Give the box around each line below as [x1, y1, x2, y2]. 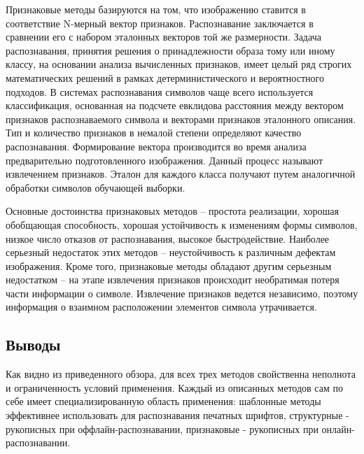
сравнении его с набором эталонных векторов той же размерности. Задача [6, 29, 321, 44]
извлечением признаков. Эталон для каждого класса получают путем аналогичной [6, 166, 356, 181]
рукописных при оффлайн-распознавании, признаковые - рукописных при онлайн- [6, 421, 355, 436]
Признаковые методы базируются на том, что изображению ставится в [6, 2, 306, 16]
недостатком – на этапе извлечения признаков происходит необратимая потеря [6, 272, 339, 287]
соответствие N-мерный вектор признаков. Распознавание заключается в [6, 15, 314, 30]
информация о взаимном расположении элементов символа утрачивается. [6, 299, 317, 314]
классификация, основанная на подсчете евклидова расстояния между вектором [6, 98, 344, 113]
